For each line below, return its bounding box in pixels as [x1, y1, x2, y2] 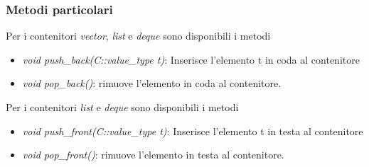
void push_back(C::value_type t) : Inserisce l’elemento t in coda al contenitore [22, 52, 360, 67]
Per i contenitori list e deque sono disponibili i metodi [6, 100, 239, 114]
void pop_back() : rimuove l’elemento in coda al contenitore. [22, 76, 282, 91]
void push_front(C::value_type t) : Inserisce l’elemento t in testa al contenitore [22, 123, 363, 138]
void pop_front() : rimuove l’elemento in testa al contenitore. [22, 147, 284, 162]
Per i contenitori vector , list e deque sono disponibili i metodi [6, 28, 271, 43]
